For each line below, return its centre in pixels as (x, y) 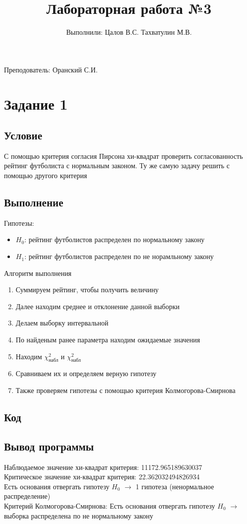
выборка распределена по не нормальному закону (79, 515)
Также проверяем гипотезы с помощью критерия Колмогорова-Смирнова (125, 390)
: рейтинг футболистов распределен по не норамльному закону (119, 256)
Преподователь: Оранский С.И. (51, 69)
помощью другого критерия (46, 175)
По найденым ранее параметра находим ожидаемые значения (108, 340)
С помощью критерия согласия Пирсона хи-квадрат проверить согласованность (123, 156)
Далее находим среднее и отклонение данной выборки (97, 306)
